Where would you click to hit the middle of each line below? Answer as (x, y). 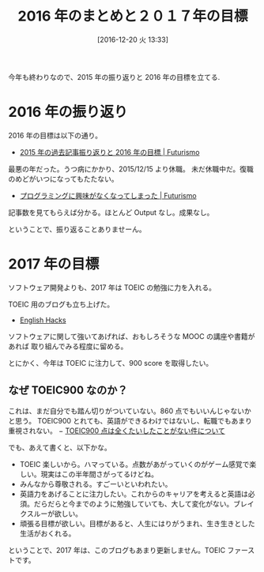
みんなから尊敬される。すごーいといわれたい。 (96, 484)
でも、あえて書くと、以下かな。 (60, 447)
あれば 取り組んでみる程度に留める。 (68, 346)
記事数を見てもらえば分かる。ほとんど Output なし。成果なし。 (111, 212)
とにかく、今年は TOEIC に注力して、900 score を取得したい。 (111, 363)
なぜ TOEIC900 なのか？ (68, 391)
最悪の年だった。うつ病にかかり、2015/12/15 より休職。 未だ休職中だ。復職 (131, 169)
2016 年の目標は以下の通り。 (55, 135)
